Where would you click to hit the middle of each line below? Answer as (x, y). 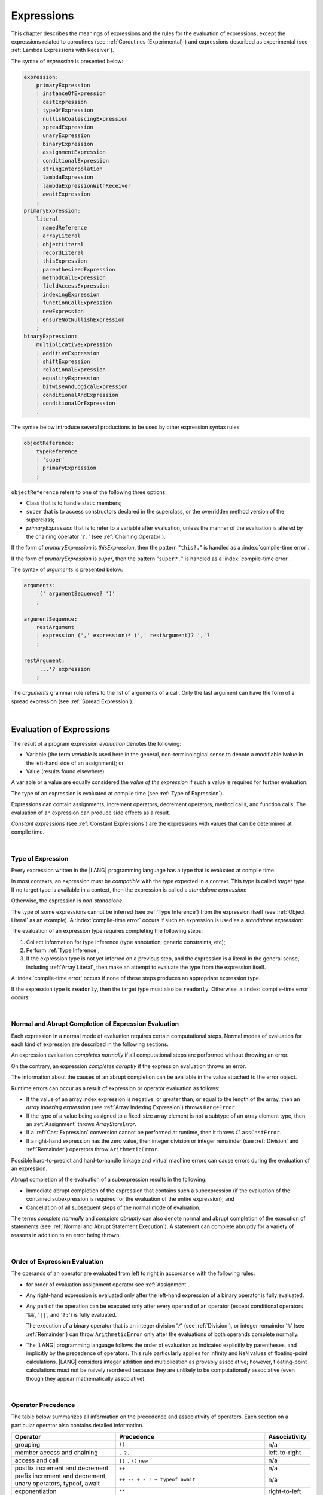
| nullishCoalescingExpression (82, 119)
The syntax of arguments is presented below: (67, 569)
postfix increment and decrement (62, 1468)
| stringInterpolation (69, 169)
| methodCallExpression (71, 278)
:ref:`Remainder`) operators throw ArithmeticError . (92, 1149)
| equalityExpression (68, 378)
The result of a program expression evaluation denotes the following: (96, 743)
